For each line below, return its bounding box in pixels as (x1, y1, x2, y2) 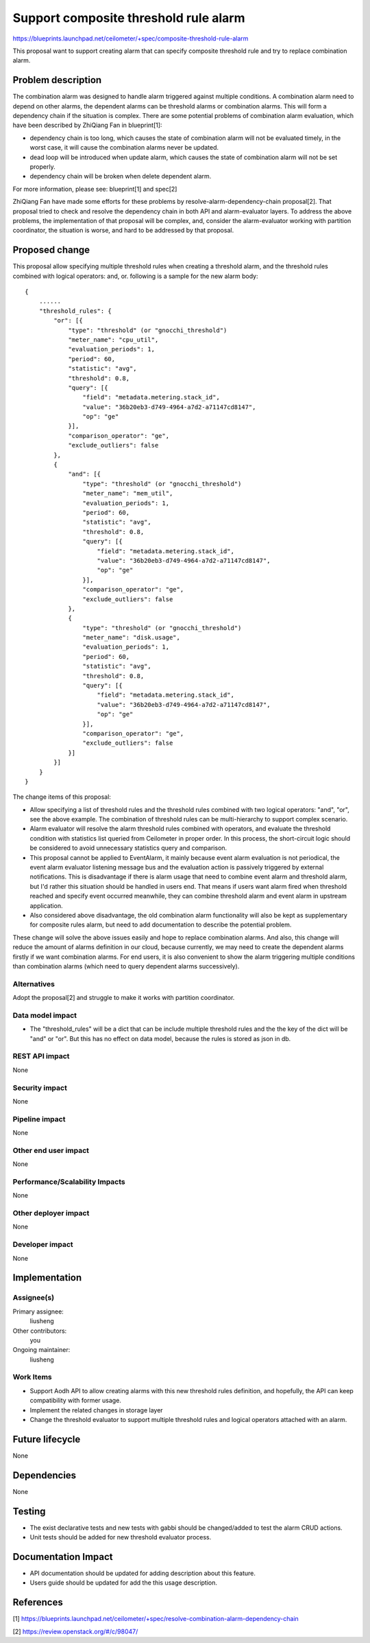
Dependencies (12, 1469, 77, 1481)
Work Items (12, 1373, 52, 1382)
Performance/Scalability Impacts (12, 1177, 126, 1187)
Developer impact (12, 1239, 73, 1249)
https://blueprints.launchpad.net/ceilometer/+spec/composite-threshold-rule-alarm (12, 34, 249, 43)
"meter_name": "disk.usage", (82, 633, 181, 642)
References (12, 1596, 63, 1609)
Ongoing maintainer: (12, 1346, 71, 1354)
